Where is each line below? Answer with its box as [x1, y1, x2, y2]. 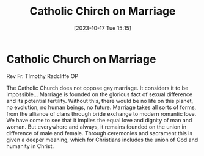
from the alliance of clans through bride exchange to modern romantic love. [6, 110, 197, 117]
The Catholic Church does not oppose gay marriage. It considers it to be [6, 84, 189, 91]
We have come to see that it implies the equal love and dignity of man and [6, 116, 192, 124]
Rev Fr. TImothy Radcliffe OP [6, 72, 78, 80]
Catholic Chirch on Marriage [29, 4, 176, 18]
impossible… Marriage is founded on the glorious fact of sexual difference [6, 90, 193, 98]
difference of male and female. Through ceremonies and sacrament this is [6, 129, 193, 136]
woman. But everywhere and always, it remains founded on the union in [6, 123, 187, 130]
